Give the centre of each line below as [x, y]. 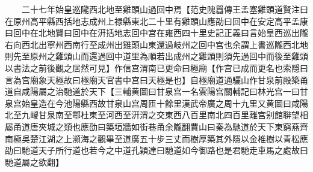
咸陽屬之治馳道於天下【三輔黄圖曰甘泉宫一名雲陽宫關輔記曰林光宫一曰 [160, 91]
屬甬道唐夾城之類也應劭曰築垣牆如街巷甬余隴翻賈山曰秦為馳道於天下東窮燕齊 [156, 126]
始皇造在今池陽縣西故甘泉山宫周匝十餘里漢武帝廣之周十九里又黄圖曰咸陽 [165, 103]
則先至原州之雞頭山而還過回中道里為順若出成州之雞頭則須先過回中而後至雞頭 [156, 56]
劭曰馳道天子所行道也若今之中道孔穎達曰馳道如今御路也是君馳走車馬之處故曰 [156, 150]
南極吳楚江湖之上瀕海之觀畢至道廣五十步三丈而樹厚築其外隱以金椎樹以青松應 [156, 138]
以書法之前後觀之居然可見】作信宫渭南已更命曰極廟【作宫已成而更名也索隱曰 [156, 67]
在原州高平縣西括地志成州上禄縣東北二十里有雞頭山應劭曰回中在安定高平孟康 [156, 21]
